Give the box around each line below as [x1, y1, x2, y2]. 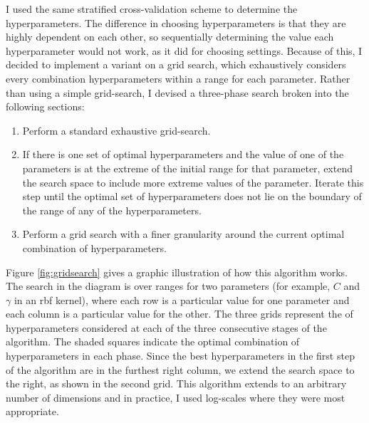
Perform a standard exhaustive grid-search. [22, 122, 211, 137]
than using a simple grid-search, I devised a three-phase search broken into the [6, 85, 349, 100]
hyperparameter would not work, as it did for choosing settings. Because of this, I [6, 43, 363, 58]
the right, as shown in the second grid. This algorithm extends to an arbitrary [6, 376, 347, 391]
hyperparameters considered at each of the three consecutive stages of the [6, 320, 327, 335]
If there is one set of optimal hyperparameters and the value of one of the [22, 147, 344, 162]
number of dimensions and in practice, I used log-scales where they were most [6, 390, 345, 404]
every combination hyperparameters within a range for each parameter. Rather [6, 70, 350, 85]
